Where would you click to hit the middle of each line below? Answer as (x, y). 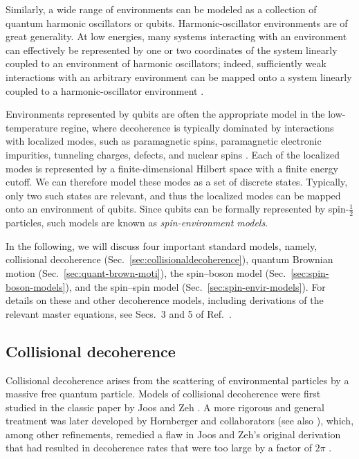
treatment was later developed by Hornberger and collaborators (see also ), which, (180, 421)
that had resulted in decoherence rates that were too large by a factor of (159, 448)
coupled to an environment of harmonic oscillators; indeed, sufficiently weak (166, 63)
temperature (32, 127)
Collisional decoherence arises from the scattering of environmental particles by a (177, 380)
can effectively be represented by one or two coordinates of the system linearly (172, 49)
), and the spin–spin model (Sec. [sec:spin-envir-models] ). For (195, 286)
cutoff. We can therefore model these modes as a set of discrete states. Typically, (177, 182)
